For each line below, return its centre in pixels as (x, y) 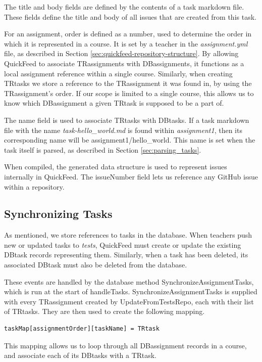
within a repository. (34, 186)
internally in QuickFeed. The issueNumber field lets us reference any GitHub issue (131, 176)
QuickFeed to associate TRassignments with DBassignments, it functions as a (124, 63)
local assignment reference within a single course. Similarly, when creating (118, 73)
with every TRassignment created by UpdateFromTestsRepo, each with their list (129, 301)
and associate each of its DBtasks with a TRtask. (80, 355)
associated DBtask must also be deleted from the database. (96, 265)
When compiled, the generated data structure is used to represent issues (116, 167)
